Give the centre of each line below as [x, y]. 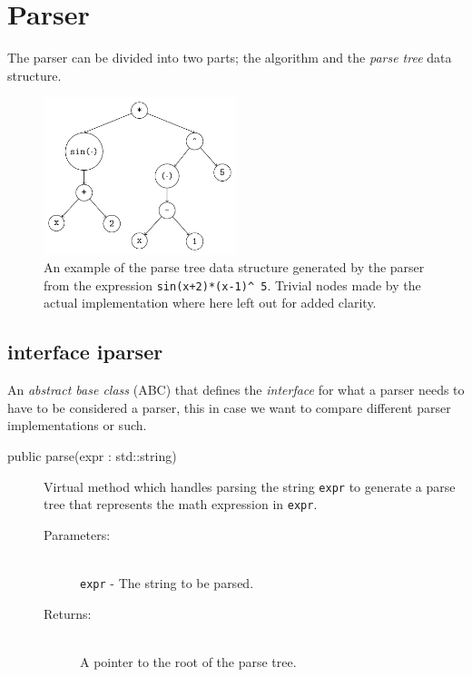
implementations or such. [77, 425]
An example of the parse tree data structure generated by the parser [234, 267]
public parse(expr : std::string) [92, 456]
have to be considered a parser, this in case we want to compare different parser [229, 407]
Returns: [68, 613]
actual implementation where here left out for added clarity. [210, 303]
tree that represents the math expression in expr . [181, 504]
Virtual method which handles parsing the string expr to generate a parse [250, 486]
